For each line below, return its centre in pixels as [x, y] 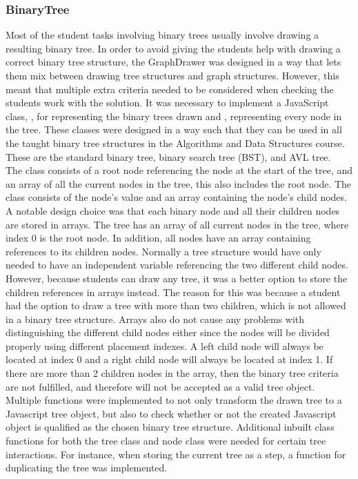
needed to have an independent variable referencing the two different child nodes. [177, 265]
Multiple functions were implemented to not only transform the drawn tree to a [174, 400]
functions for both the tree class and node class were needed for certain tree [166, 441]
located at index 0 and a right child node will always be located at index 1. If [169, 359]
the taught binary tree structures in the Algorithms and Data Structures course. [175, 143]
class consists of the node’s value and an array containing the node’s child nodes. [176, 197]
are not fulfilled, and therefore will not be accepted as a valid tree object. [160, 386]
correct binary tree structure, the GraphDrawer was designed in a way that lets [173, 62]
